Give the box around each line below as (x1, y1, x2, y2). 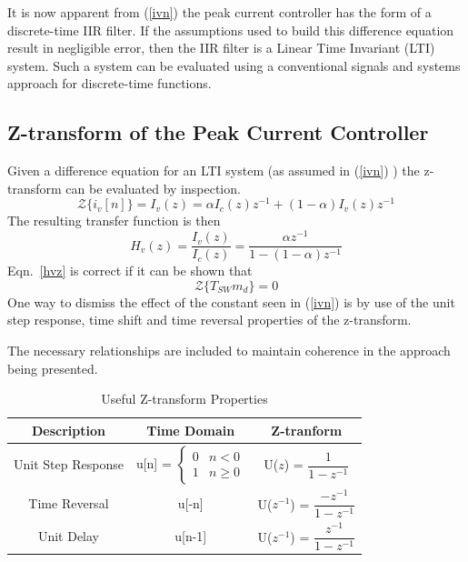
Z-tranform (271, 420, 343, 439)
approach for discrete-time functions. (7, 74, 212, 93)
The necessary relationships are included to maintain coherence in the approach (7, 340, 451, 359)
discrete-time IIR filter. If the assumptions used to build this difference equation (7, 20, 454, 39)
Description (31, 420, 105, 439)
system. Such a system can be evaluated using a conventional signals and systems (7, 55, 461, 75)
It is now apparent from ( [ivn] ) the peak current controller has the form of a (7, 3, 432, 21)
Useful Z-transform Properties (101, 389, 268, 408)
